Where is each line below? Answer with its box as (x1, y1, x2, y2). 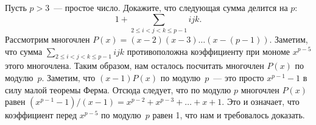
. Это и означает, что (222, 95, 300, 108)
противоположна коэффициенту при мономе (127, 45, 290, 57)
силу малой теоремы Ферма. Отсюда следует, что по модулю (5, 83, 231, 96)
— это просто (213, 71, 264, 84)
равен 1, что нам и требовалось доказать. (152, 109, 305, 121)
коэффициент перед (5, 109, 77, 121)
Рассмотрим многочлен (5, 32, 90, 45)
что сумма (5, 45, 43, 57)
